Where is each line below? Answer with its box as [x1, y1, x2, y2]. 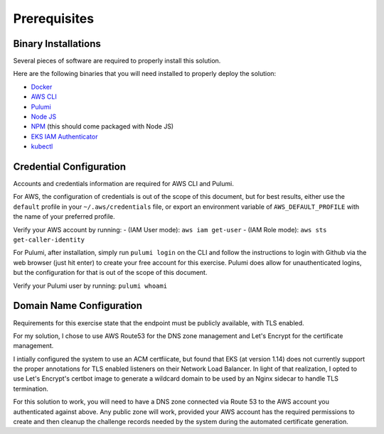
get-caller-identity [13, 236, 85, 244]
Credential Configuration [13, 161, 126, 173]
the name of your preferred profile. [13, 212, 115, 221]
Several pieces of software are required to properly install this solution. [13, 57, 221, 65]
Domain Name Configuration [13, 300, 142, 312]
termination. [13, 384, 49, 393]
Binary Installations [13, 38, 101, 50]
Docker [31, 82, 53, 91]
